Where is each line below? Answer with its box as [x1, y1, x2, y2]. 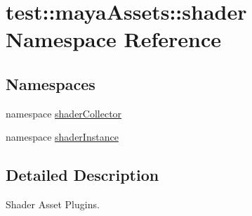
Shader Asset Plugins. [6, 197, 100, 212]
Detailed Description [6, 164, 159, 186]
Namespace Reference [6, 25, 221, 53]
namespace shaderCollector [6, 106, 122, 120]
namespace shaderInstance [6, 129, 119, 144]
